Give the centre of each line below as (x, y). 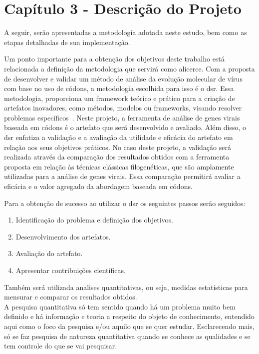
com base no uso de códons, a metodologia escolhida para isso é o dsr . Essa (119, 88)
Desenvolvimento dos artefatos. (63, 236)
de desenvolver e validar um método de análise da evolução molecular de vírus (123, 78)
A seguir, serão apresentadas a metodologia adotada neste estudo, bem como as (126, 32)
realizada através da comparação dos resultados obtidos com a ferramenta (117, 157)
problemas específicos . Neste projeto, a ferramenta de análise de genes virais (122, 117)
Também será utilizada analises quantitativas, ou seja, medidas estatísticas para (126, 287)
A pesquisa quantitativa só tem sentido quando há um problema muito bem (120, 306)
